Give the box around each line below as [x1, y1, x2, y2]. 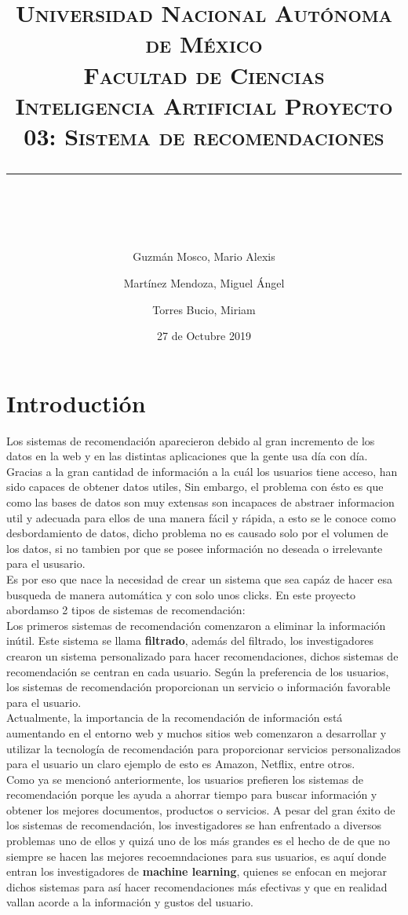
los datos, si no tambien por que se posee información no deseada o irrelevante [6, 540, 383, 556]
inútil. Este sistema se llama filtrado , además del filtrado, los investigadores [6, 632, 374, 649]
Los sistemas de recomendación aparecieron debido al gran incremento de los [6, 432, 375, 448]
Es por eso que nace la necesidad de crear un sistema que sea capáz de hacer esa [6, 570, 392, 587]
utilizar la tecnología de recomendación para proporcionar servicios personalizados [6, 740, 401, 756]
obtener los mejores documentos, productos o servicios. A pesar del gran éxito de [6, 801, 395, 818]
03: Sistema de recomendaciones [24, 119, 384, 152]
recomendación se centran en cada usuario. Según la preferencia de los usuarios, [6, 663, 389, 679]
